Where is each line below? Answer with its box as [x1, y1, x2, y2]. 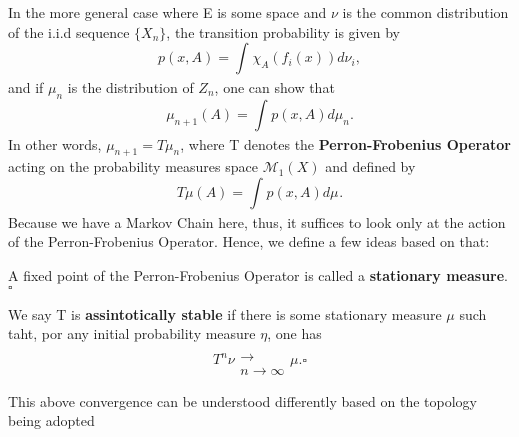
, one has [267, 323, 322, 344]
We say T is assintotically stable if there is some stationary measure [8, 303, 442, 324]
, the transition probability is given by [166, 21, 400, 42]
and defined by [325, 156, 416, 177]
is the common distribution [342, 2, 509, 22]
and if [8, 76, 44, 97]
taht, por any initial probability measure [8, 323, 256, 344]
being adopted [8, 410, 95, 431]
